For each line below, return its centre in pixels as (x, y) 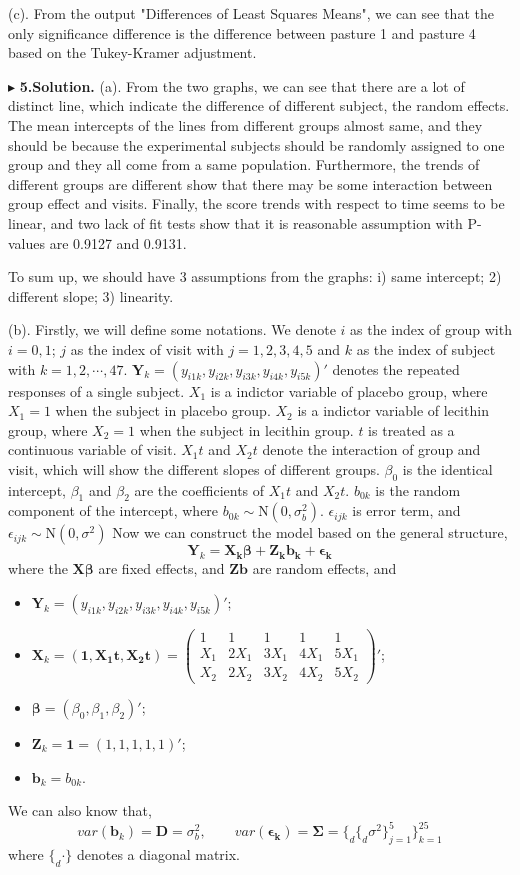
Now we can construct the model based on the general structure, (310, 532)
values (27, 242)
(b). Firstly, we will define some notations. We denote (172, 329)
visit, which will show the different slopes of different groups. (194, 468)
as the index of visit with (147, 348)
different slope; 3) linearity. (91, 295)
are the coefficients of (199, 489)
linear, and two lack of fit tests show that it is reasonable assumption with (235, 222)
